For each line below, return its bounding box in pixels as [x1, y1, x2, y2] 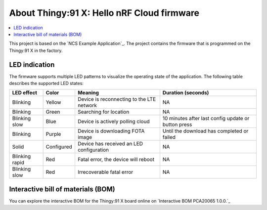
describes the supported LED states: [9, 81, 84, 86]
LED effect [12, 89, 37, 96]
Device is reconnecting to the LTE [77, 96, 156, 103]
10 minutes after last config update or [162, 115, 250, 122]
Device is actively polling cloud [77, 118, 150, 125]
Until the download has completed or [162, 127, 249, 134]
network [77, 102, 97, 109]
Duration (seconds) [162, 89, 209, 96]
